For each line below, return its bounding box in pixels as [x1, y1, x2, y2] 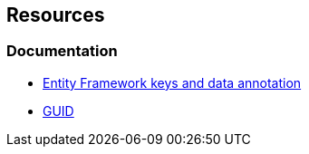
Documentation [6, 42, 118, 61]
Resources [6, 4, 105, 26]
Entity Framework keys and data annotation [43, 74, 302, 91]
